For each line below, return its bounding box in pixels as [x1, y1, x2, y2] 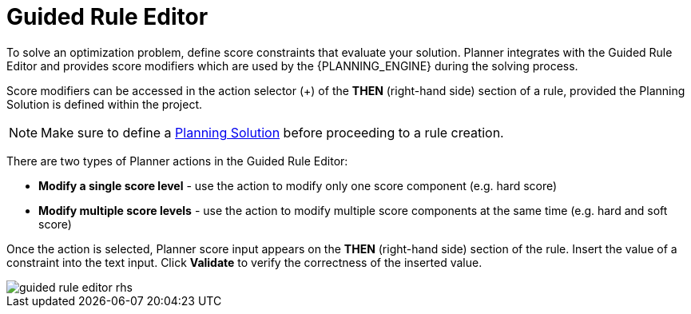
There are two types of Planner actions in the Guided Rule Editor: [6, 153, 348, 168]
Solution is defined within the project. [6, 97, 203, 111]
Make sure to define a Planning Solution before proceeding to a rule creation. [41, 124, 504, 141]
